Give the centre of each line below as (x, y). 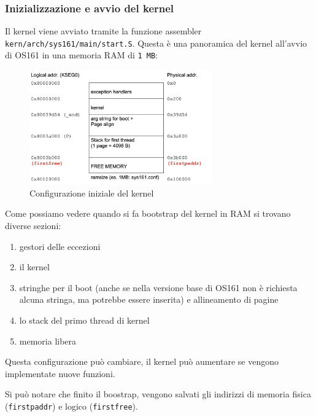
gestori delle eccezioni (60, 246)
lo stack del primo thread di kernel (84, 320)
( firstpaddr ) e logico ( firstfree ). (71, 406)
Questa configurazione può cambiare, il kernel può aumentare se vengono (142, 361)
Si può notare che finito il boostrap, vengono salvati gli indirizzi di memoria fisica (158, 394)
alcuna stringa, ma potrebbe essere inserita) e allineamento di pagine (149, 299)
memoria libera (48, 341)
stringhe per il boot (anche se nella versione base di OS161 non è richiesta (158, 287)
